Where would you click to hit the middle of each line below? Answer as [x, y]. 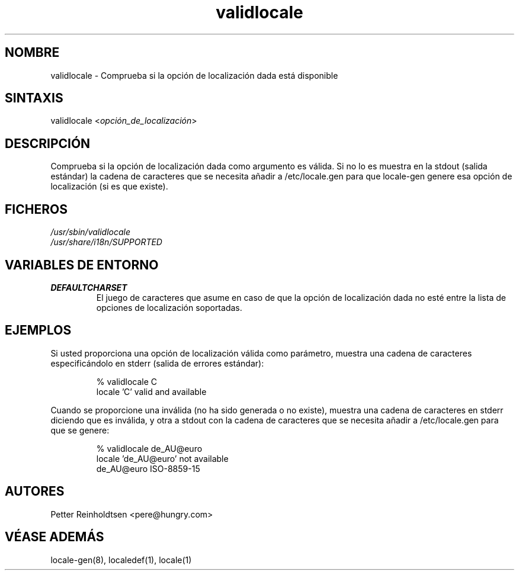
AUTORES [35, 492]
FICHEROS [36, 209]
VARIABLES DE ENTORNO [82, 265]
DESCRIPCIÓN [48, 143]
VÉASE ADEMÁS [55, 537]
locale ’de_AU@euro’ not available [162, 458]
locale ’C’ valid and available [151, 391]
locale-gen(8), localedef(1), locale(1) [121, 560]
